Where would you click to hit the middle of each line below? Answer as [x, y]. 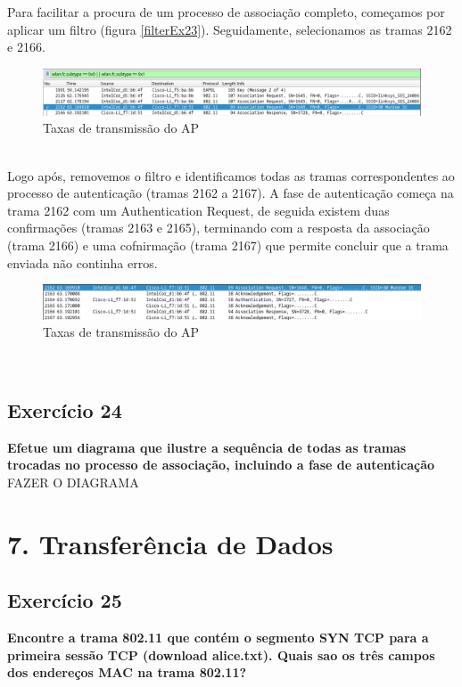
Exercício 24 [65, 410]
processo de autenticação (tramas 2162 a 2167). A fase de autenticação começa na [231, 193]
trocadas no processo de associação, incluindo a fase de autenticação [221, 465]
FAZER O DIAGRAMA [73, 483]
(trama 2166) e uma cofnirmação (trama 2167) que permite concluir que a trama [228, 245]
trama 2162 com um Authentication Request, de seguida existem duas [198, 210]
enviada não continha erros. [82, 262]
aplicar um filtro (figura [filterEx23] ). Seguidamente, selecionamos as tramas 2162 [230, 29]
